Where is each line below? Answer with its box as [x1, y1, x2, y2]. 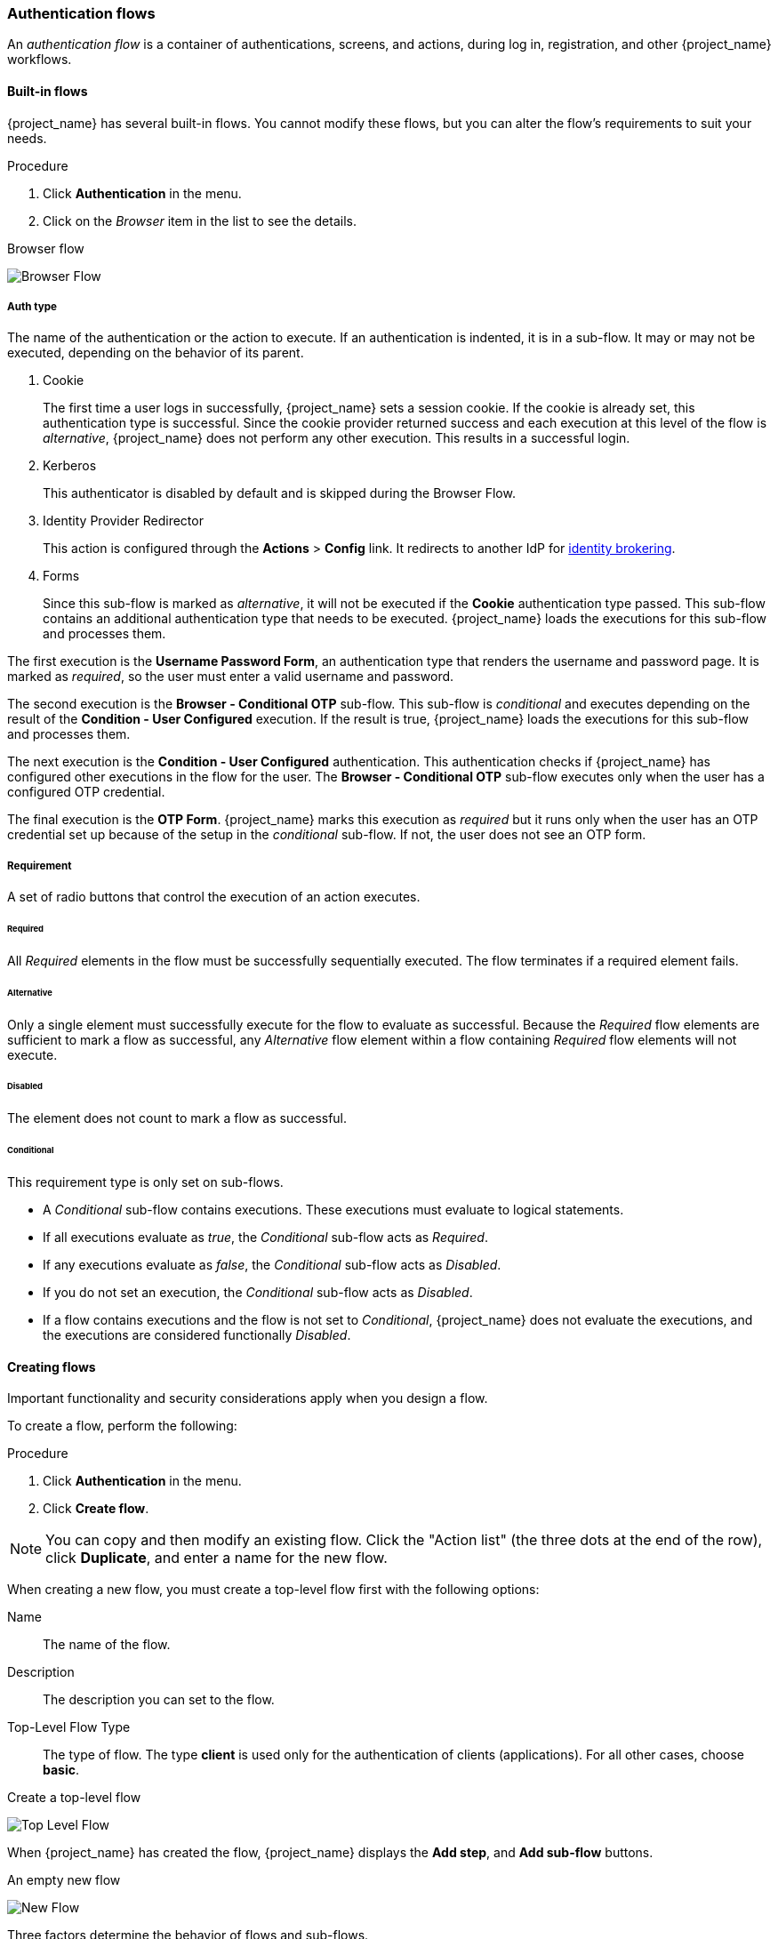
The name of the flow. [43, 1637, 171, 1653]
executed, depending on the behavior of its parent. [7, 345, 304, 361]
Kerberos [43, 458, 97, 474]
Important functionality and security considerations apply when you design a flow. [7, 1390, 488, 1406]
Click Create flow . [43, 1501, 149, 1517]
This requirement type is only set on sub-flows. [7, 1174, 284, 1190]
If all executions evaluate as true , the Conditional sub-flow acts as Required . [43, 1229, 488, 1245]
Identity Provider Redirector [43, 513, 204, 529]
